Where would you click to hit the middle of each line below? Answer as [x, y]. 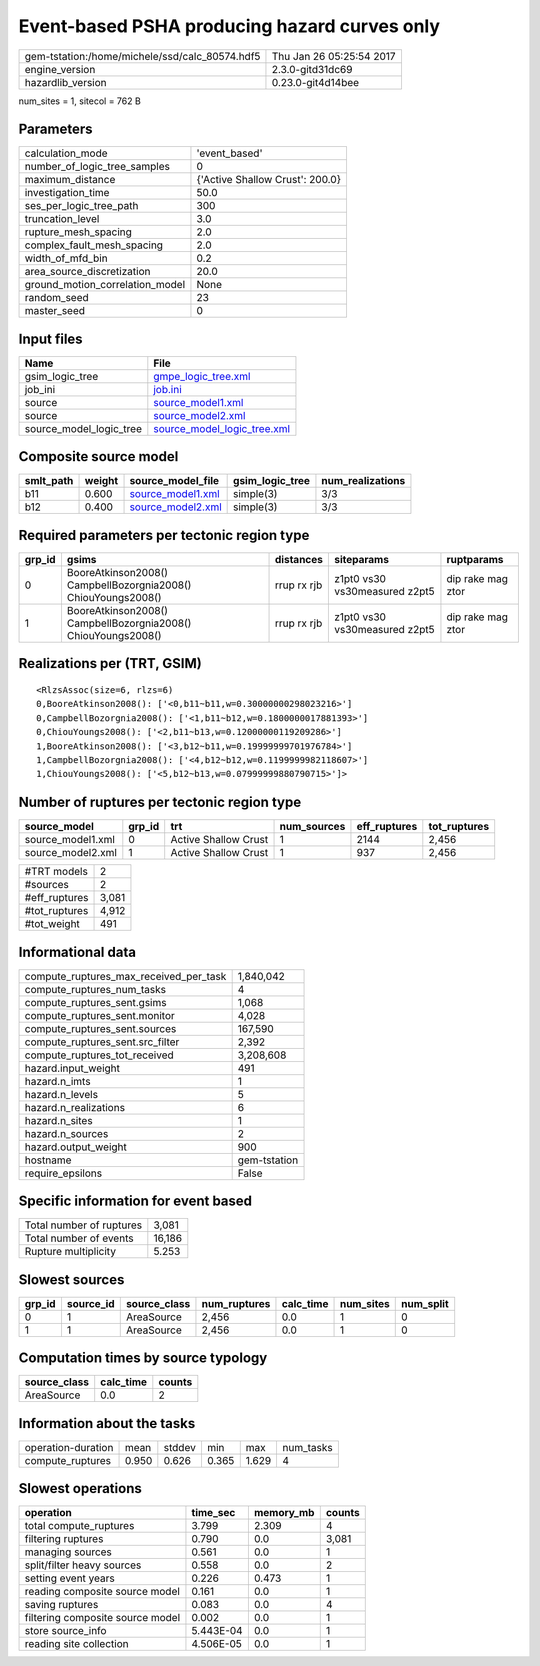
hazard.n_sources [66, 1133]
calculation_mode [66, 153]
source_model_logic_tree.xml [221, 428]
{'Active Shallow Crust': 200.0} [269, 180]
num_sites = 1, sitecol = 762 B [80, 101]
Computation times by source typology [143, 1358]
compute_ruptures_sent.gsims [95, 1002]
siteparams [361, 559]
